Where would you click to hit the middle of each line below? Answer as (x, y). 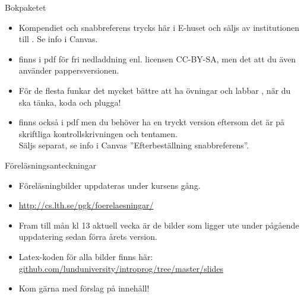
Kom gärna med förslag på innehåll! (84, 288)
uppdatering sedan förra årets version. (88, 237)
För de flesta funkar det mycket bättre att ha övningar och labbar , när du (155, 90)
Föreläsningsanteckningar (51, 165)
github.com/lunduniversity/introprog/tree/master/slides (121, 268)
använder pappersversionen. (69, 70)
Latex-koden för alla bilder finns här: (86, 256)
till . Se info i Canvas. (58, 39)
